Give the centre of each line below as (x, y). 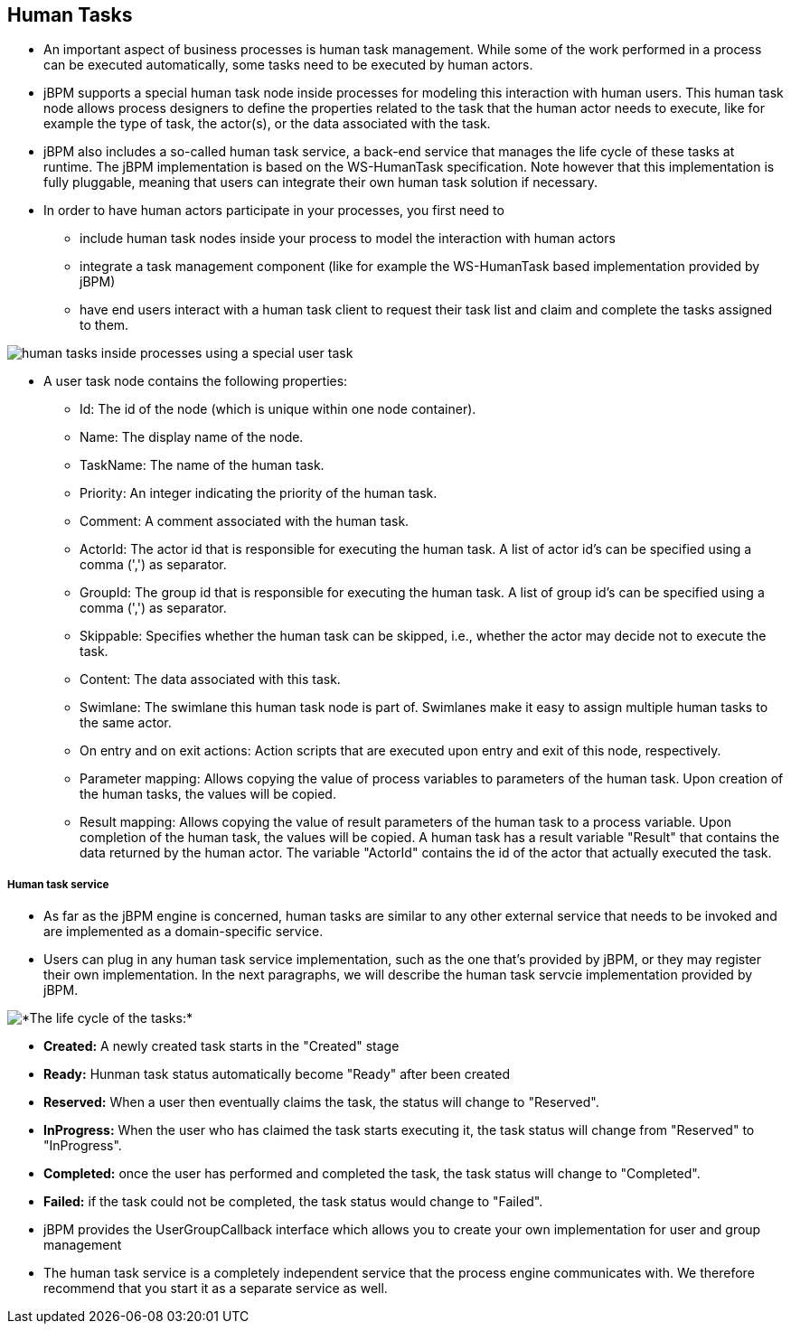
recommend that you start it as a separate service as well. (216, 1289)
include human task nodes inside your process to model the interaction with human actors (348, 239)
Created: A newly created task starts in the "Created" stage (221, 1046)
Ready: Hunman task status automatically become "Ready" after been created (277, 1074)
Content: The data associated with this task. (210, 680)
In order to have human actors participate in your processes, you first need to (274, 211)
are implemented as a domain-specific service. (184, 932)
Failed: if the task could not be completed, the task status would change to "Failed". (293, 1202)
